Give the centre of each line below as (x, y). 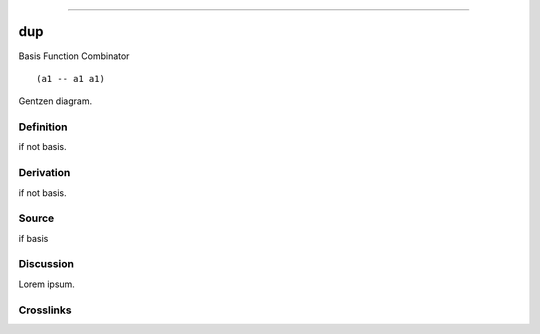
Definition (43, 127)
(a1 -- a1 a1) (70, 78)
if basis (33, 238)
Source (36, 218)
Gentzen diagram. (55, 101)
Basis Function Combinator (74, 56)
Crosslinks (45, 310)
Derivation (44, 173)
